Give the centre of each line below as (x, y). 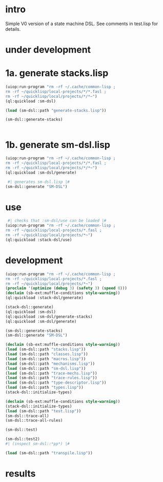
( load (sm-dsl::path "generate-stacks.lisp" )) (56, 110)
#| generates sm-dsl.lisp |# (39, 182)
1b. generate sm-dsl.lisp (58, 145)
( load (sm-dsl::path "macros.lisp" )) (46, 359)
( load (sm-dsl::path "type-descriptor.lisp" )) (56, 383)
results (21, 474)
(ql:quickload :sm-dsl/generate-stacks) (49, 317)
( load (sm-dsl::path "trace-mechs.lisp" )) (51, 373)
